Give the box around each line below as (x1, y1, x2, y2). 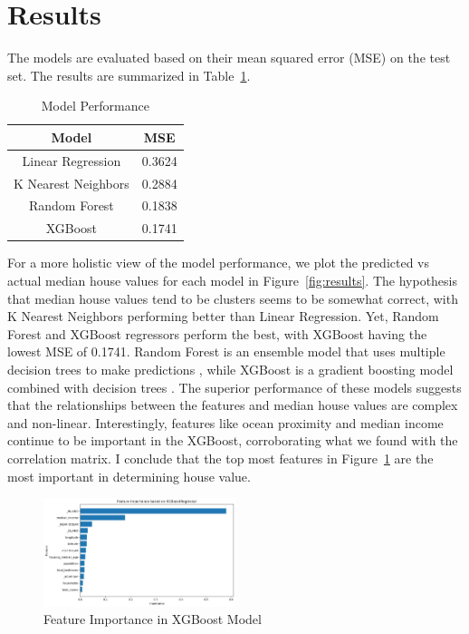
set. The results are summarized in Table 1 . (7, 65, 251, 84)
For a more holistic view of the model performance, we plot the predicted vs (7, 253, 430, 272)
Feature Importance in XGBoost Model (43, 610, 262, 629)
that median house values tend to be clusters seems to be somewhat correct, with (7, 288, 458, 307)
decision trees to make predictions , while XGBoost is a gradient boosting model (7, 359, 454, 378)
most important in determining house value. (7, 466, 251, 485)
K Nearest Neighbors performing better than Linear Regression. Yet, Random (7, 307, 439, 326)
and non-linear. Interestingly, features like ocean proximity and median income (7, 413, 444, 432)
